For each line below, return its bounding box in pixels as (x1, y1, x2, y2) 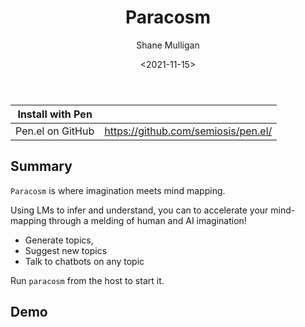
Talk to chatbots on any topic (24, 255, 145, 267)
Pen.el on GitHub (15, 124, 95, 138)
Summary (10, 158, 73, 175)
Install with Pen (17, 107, 93, 121)
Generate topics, (24, 234, 94, 246)
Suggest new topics (24, 244, 108, 256)
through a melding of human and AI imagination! (48, 214, 247, 226)
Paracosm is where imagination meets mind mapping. (10, 184, 226, 196)
